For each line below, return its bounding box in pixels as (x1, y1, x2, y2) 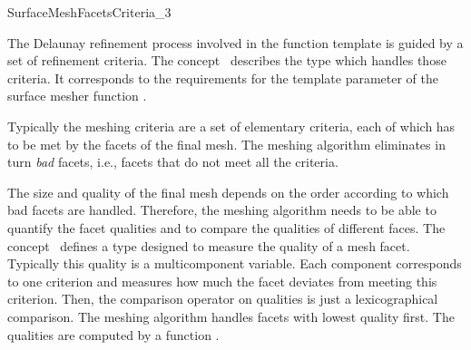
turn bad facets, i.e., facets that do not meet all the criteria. (7, 152, 339, 171)
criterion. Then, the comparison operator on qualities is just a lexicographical (7, 289, 438, 308)
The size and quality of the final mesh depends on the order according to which (7, 182, 449, 201)
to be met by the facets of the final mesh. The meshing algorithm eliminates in (7, 134, 446, 153)
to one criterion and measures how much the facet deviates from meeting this (7, 271, 437, 290)
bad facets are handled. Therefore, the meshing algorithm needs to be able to (7, 200, 437, 219)
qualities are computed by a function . (7, 325, 220, 344)
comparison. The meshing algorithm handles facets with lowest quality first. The (7, 306, 455, 326)
